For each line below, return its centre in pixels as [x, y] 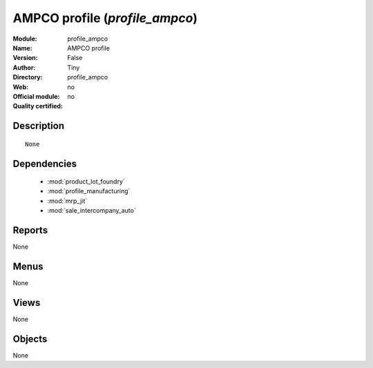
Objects [30, 339]
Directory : [28, 77]
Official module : [36, 96]
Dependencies [45, 163]
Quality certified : [38, 106]
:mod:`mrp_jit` [67, 201]
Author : [24, 67]
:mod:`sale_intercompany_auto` [92, 211]
